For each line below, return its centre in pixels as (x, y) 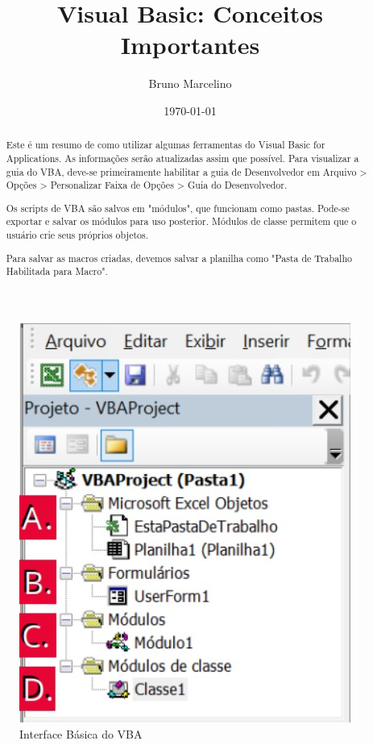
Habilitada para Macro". (57, 271)
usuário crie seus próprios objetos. (77, 235)
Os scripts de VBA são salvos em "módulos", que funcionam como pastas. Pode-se (178, 208)
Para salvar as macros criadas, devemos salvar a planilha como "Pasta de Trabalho (179, 258)
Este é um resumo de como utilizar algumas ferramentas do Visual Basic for (166, 145)
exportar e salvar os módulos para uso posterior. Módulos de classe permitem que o (181, 221)
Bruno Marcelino (190, 83)
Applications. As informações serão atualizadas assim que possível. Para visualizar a (182, 158)
